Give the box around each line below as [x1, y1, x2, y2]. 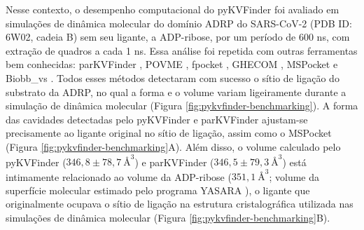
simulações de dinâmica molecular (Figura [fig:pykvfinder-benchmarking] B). [6, 210, 330, 224]
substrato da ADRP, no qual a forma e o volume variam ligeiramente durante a [6, 84, 346, 99]
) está [282, 154, 307, 169]
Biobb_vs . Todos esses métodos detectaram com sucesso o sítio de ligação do [6, 70, 339, 85]
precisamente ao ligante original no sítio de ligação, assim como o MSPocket [6, 126, 332, 140]
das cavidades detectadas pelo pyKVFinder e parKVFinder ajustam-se [6, 111, 308, 126]
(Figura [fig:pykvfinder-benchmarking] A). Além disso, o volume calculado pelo [6, 139, 341, 154]
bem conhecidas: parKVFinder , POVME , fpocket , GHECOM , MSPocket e [6, 57, 338, 72]
